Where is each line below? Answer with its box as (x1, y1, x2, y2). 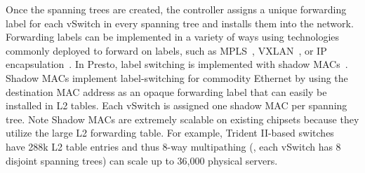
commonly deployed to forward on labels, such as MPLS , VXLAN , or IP (6, 43, 327, 57)
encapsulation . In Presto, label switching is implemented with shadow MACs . (6, 57, 348, 71)
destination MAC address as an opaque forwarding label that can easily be (6, 84, 327, 99)
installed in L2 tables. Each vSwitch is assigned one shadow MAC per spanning (6, 98, 347, 113)
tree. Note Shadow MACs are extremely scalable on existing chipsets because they (6, 111, 359, 126)
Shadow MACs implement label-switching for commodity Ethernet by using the (6, 70, 348, 85)
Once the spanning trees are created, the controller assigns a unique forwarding (6, 2, 347, 16)
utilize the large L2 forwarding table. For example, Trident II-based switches (6, 125, 334, 140)
